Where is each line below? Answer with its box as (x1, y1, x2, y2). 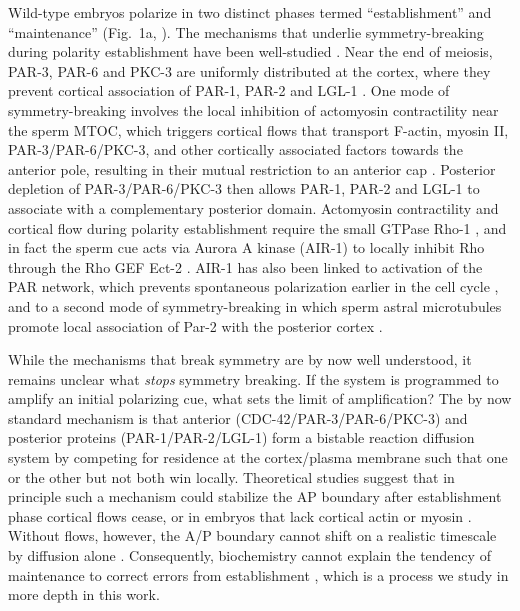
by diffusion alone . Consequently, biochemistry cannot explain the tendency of (8, 545, 491, 566)
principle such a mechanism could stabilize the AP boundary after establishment (8, 486, 502, 507)
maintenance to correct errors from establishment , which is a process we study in (8, 564, 509, 585)
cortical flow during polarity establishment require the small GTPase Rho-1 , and (8, 217, 507, 238)
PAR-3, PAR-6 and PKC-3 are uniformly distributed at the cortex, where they (8, 60, 491, 81)
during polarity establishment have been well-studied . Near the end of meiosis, (8, 41, 493, 62)
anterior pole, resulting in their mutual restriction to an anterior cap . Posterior (8, 158, 496, 179)
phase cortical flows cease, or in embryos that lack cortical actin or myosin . (8, 505, 472, 526)
